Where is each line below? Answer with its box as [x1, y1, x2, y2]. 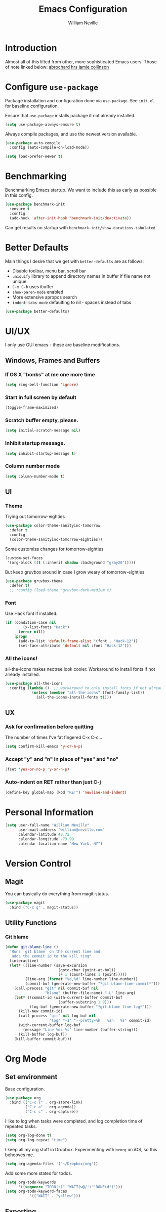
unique [12, 278, 27, 284]
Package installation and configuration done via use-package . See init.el [5, 97, 155, 103]
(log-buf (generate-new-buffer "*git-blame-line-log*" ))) [29, 1004, 152, 1009]
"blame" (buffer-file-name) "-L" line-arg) [44, 990, 136, 996]
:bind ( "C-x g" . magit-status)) [9, 905, 79, 910]
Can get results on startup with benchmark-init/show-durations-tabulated [5, 224, 156, 230]
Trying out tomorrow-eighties [5, 514, 65, 519]
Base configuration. [5, 1086, 45, 1092]
